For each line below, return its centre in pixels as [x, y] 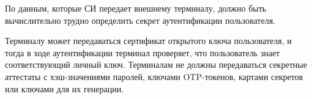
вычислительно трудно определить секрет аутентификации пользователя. [140, 20]
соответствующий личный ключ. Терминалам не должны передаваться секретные [156, 64]
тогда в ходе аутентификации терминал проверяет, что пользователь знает [143, 52]
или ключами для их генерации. [65, 88]
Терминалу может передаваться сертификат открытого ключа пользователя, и [148, 41]
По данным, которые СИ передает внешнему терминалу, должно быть [136, 8]
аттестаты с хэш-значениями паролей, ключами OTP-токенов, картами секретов [154, 76]
